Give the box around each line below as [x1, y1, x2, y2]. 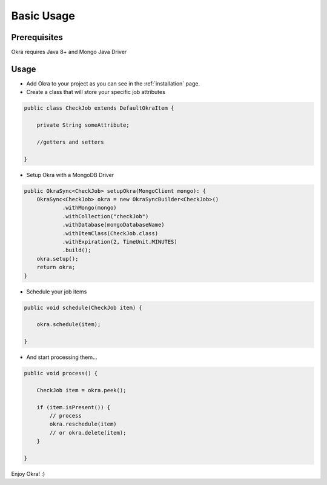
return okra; [36, 264, 76, 271]
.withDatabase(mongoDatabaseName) [62, 221, 165, 229]
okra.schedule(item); [36, 321, 101, 328]
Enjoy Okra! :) [11, 470, 45, 477]
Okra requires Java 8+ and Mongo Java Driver [11, 48, 127, 56]
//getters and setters [36, 138, 104, 145]
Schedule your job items [26, 288, 87, 295]
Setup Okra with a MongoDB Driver [26, 171, 114, 178]
